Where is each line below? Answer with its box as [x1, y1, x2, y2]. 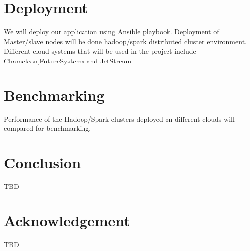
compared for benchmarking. [4, 123, 91, 133]
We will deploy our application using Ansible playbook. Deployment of [4, 26, 219, 37]
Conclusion [4, 152, 81, 172]
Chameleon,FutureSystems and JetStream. [4, 55, 134, 65]
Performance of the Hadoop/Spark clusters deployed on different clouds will [4, 113, 235, 124]
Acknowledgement [4, 210, 130, 230]
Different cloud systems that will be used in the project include [4, 46, 196, 56]
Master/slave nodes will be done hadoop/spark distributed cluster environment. [4, 36, 247, 46]
